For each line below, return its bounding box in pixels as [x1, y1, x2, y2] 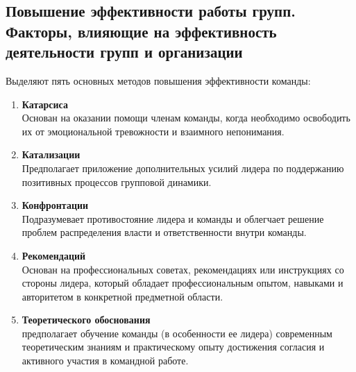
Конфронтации [22, 198, 89, 212]
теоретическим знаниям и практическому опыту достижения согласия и [22, 339, 325, 354]
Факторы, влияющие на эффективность [6, 20, 277, 42]
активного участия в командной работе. [22, 353, 189, 368]
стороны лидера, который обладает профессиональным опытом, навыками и [22, 276, 344, 290]
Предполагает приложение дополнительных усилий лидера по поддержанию [22, 160, 344, 175]
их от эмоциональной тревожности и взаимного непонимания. [22, 124, 285, 138]
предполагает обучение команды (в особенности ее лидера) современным [22, 325, 332, 340]
